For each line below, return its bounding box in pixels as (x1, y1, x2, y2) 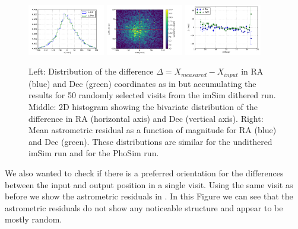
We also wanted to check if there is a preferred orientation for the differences (5, 166, 284, 179)
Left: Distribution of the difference (28, 65, 154, 78)
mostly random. (5, 213, 62, 225)
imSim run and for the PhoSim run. (28, 147, 159, 159)
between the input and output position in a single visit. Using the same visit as (5, 178, 293, 191)
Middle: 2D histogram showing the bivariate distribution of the (28, 101, 258, 113)
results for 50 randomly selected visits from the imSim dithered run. (28, 89, 276, 101)
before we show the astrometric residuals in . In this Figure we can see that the (5, 190, 293, 202)
